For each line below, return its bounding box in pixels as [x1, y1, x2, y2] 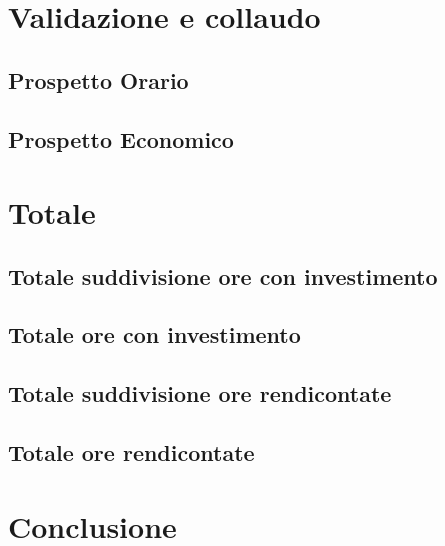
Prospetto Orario [8, 64, 189, 95]
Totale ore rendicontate [8, 437, 255, 468]
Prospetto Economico [8, 123, 234, 154]
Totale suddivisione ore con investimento [8, 260, 438, 291]
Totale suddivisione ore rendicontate [8, 378, 392, 409]
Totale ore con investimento [8, 319, 301, 350]
